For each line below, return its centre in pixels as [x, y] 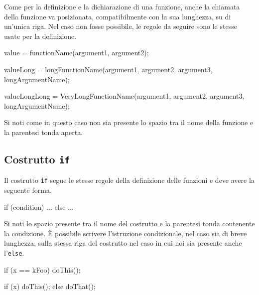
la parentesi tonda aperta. [44, 132]
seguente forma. [28, 190]
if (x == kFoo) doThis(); [42, 269]
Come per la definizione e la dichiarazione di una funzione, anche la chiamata [122, 6]
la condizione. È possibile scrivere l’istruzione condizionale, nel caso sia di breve [126, 233]
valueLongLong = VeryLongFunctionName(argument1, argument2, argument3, [124, 96]
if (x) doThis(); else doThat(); [50, 286]
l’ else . [14, 252]
